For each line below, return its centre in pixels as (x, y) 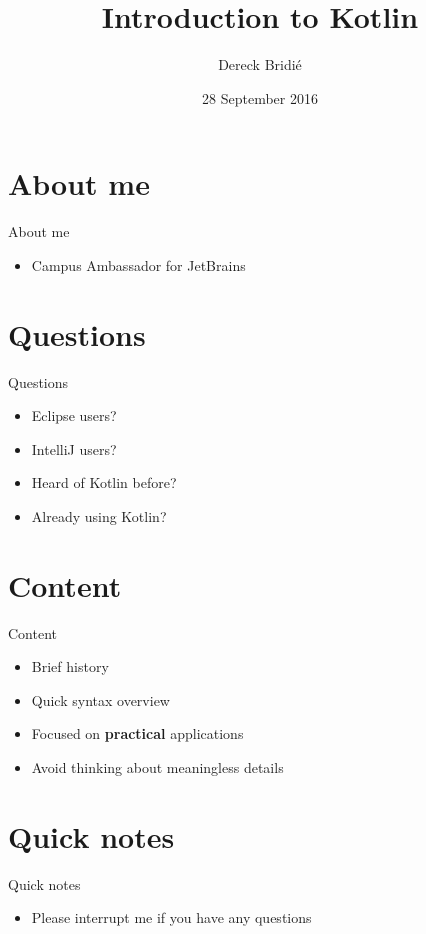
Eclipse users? (74, 415)
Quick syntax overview (100, 699)
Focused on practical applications (137, 733)
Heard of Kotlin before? (104, 482)
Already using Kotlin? (99, 515)
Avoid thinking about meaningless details (157, 767)
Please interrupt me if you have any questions (171, 917)
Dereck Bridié (260, 64)
